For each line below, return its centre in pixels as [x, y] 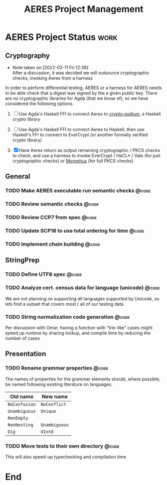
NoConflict [53, 404]
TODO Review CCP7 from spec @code [51, 218]
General [18, 177]
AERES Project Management [84, 9]
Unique [48, 411]
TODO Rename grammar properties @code [57, 368]
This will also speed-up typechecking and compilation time [66, 457]
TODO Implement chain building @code [53, 244]
